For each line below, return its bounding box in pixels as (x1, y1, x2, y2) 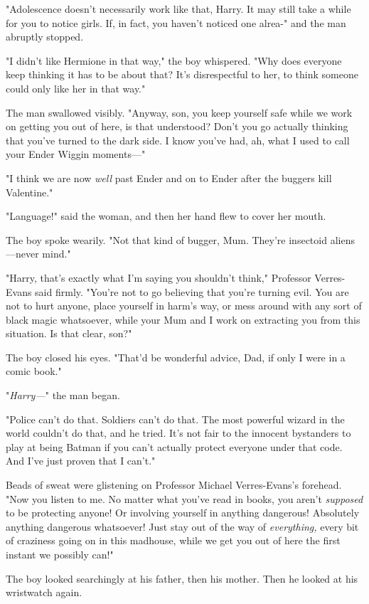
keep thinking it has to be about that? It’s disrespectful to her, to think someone (6, 67, 358, 82)
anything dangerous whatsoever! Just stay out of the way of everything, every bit (6, 519, 359, 534)
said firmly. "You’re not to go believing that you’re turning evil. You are (35, 284, 349, 299)
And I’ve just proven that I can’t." (6, 453, 156, 468)
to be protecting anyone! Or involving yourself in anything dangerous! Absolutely (6, 505, 360, 520)
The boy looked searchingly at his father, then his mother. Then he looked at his (6, 571, 358, 586)
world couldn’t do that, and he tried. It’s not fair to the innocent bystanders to (6, 425, 351, 440)
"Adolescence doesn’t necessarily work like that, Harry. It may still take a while (6, 1, 351, 16)
